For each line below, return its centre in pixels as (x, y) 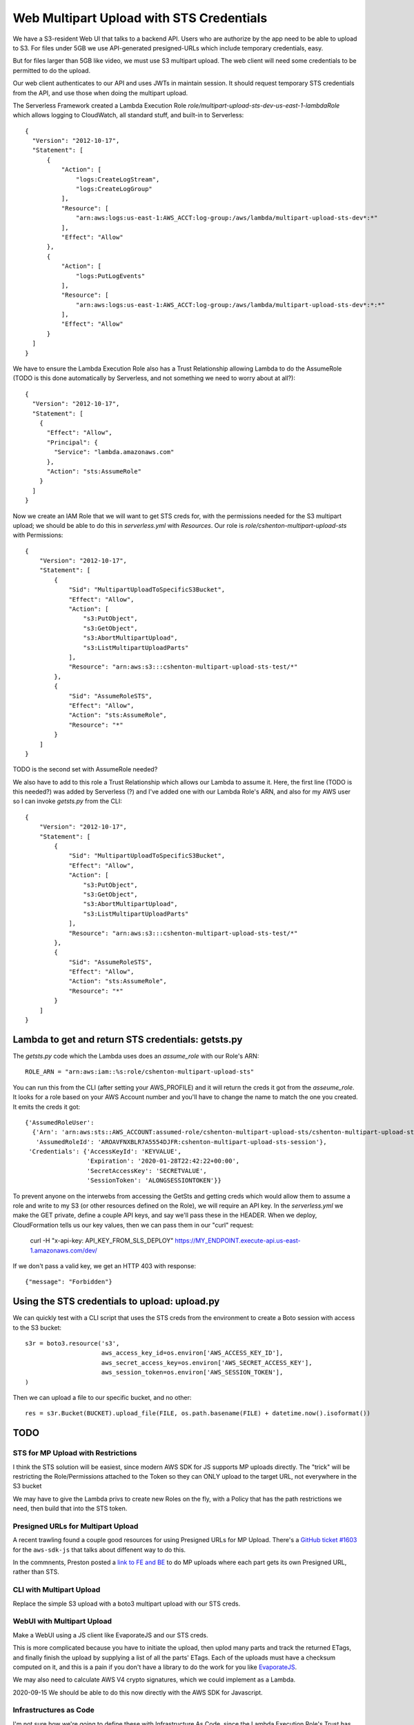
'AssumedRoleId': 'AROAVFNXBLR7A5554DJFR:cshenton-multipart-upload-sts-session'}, (181, 1142)
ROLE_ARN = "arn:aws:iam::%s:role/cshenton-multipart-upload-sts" (140, 1072)
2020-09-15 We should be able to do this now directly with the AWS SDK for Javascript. (138, 1692)
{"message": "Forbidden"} (69, 1282)
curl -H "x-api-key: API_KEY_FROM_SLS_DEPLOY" (102, 1241)
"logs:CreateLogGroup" (115, 189)
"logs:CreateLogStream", (118, 179)
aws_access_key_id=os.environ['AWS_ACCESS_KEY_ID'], (192, 1353)
